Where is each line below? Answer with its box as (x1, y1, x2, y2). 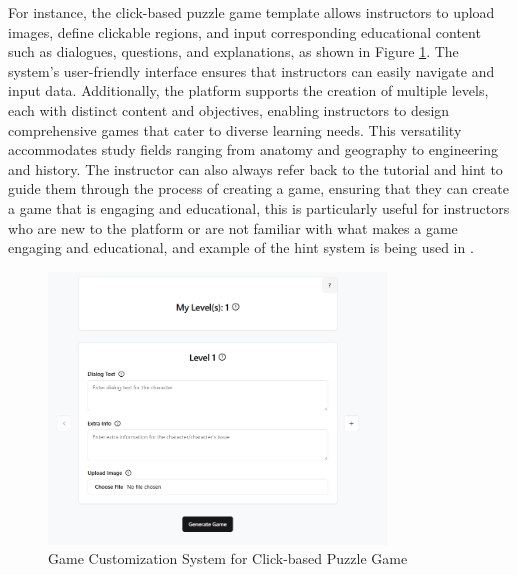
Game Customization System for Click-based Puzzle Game (48, 548, 408, 569)
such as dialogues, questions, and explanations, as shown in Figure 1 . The (8, 41, 459, 62)
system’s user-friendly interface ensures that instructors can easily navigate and (8, 60, 495, 81)
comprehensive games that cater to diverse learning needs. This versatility (8, 119, 462, 140)
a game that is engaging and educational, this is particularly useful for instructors (8, 197, 510, 218)
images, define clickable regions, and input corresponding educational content (8, 21, 481, 42)
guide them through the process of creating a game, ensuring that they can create (8, 178, 509, 199)
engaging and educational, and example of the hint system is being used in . (8, 237, 474, 258)
